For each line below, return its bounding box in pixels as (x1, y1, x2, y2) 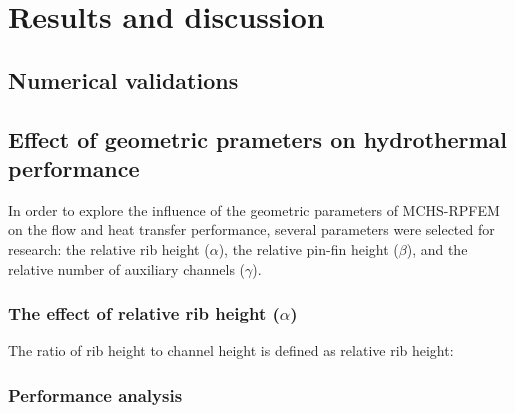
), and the (406, 238, 468, 259)
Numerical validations (8, 64, 239, 95)
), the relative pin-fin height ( (218, 238, 399, 259)
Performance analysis (8, 382, 183, 407)
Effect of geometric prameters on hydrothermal (8, 123, 508, 154)
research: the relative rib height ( (8, 238, 210, 259)
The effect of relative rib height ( (8, 301, 280, 326)
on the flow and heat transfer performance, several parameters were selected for (8, 219, 495, 240)
